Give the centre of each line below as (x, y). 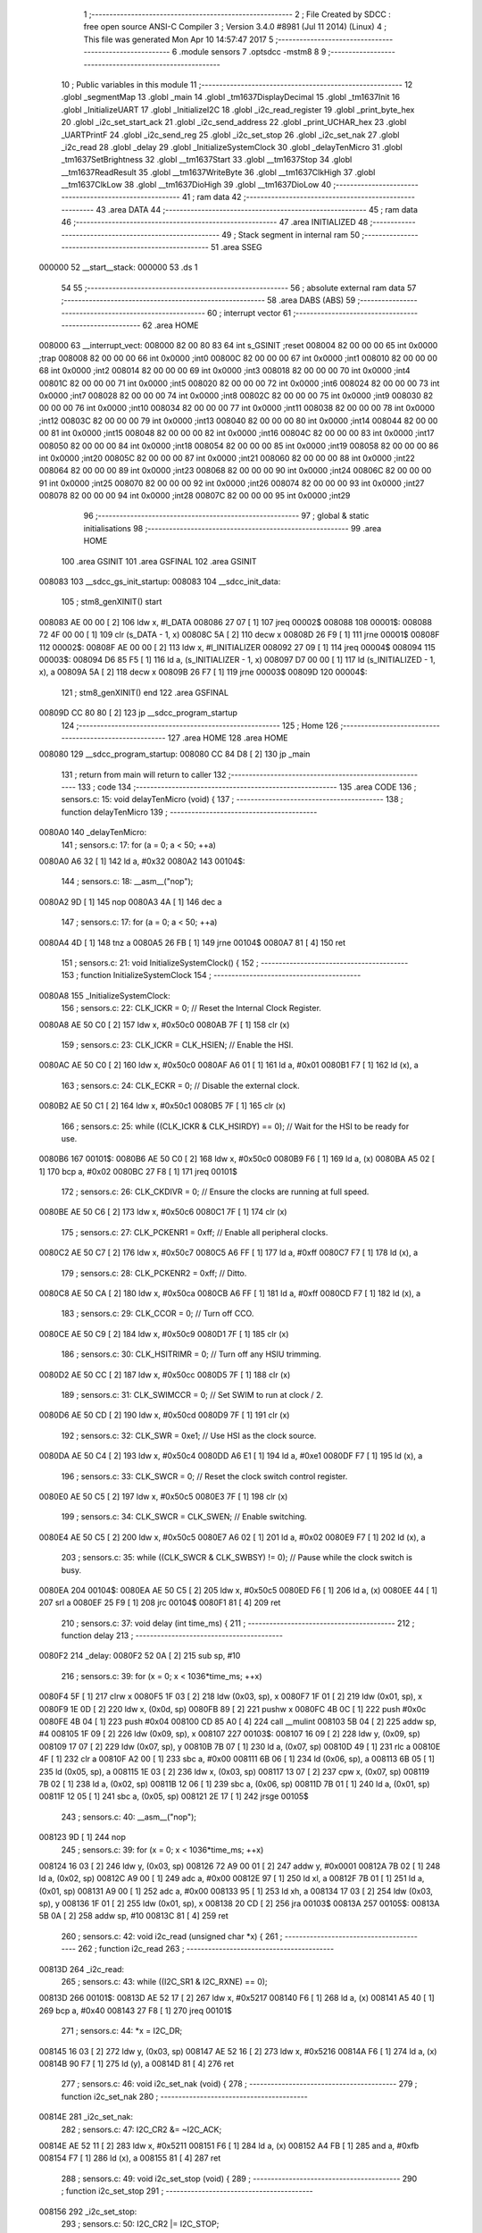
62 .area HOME (170, 325)
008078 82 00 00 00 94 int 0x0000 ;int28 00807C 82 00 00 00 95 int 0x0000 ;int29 (195, 496)
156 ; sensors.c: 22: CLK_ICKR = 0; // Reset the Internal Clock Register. (191, 1008)
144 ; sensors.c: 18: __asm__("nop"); (127, 882)
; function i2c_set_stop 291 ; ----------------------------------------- (187, 2191)
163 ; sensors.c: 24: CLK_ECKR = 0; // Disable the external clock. (180, 1085)
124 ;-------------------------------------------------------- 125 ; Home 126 (200, 725)
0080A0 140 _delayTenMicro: (93, 832)
